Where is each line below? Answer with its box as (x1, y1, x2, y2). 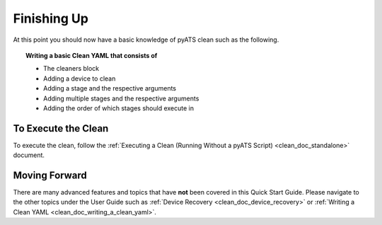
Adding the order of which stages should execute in (43, 103, 195, 112)
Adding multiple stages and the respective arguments (43, 94, 199, 103)
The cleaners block (43, 64, 100, 73)
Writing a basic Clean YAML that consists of (25, 51, 158, 59)
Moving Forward (13, 170, 88, 181)
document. (13, 151, 45, 159)
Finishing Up (13, 11, 88, 26)
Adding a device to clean (43, 74, 116, 83)
